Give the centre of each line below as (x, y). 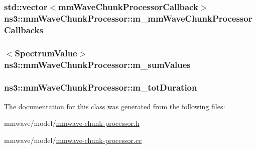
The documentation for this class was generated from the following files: (115, 106)
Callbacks (24, 29)
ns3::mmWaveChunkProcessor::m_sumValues (97, 64)
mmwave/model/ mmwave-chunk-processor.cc (73, 140)
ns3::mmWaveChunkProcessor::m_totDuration (101, 87)
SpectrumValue (46, 53)
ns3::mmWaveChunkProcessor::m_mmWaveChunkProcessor (128, 18)
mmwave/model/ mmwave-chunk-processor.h (72, 123)
